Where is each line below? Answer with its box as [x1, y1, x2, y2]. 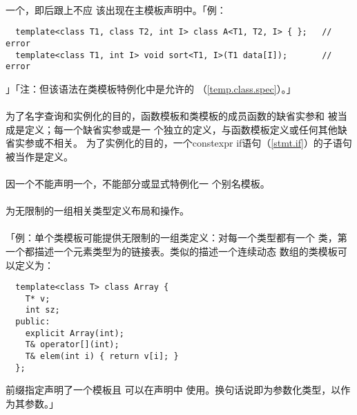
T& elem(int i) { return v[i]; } [25, 351, 179, 362]
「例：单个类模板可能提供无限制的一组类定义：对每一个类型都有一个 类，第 [6, 230, 347, 245]
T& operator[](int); [25, 340, 119, 350]
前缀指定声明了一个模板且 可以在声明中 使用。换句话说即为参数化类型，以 [6, 382, 341, 397]
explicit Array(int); [25, 328, 124, 338]
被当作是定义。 [6, 149, 73, 163]
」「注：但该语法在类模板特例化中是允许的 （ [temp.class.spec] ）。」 [6, 81, 296, 95]
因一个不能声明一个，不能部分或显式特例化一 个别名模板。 [6, 176, 270, 190]
